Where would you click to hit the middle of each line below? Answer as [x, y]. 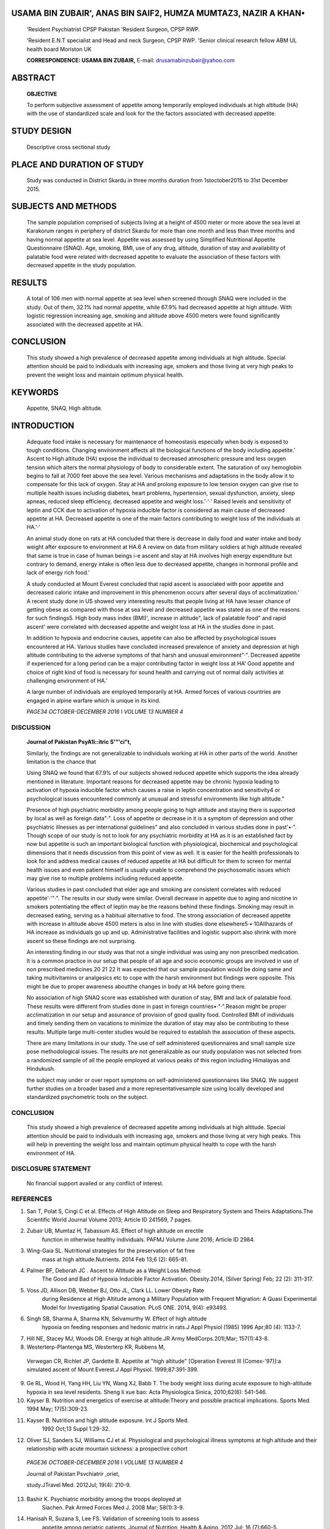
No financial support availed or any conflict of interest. [95, 1183]
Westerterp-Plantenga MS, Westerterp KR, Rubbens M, [96, 1347]
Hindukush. [41, 1069]
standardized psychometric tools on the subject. [87, 1097]
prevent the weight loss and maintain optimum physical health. [105, 375]
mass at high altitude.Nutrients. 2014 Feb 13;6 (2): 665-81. [115, 1259]
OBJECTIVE [42, 94]
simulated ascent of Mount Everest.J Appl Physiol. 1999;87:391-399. [112, 1369]
